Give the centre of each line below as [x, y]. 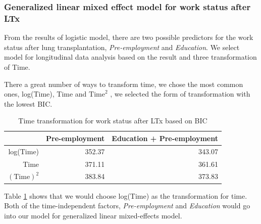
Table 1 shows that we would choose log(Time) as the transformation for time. [126, 195]
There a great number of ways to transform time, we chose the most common [124, 84]
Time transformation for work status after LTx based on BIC [113, 121]
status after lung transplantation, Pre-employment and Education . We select [122, 47]
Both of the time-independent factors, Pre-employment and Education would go [127, 206]
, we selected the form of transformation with [180, 94]
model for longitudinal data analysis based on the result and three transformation [130, 57]
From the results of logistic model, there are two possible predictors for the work [129, 37]
